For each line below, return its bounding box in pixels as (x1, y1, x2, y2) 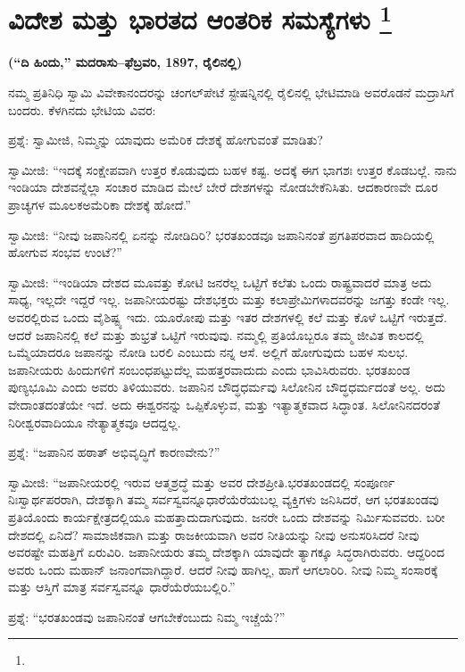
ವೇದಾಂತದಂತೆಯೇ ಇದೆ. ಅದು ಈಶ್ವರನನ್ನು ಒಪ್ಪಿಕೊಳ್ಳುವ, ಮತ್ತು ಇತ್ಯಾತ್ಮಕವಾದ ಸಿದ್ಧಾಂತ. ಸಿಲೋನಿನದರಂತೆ (8, 394, 440, 413)
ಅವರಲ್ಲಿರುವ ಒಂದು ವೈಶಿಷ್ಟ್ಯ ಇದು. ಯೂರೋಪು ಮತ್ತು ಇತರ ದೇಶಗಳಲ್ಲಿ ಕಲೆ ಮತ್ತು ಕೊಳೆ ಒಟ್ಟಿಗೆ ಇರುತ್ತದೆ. (8, 307, 447, 326)
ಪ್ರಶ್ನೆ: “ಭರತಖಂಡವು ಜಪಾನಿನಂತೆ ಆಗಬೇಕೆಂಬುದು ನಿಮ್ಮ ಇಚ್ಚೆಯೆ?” (8, 607, 286, 626)
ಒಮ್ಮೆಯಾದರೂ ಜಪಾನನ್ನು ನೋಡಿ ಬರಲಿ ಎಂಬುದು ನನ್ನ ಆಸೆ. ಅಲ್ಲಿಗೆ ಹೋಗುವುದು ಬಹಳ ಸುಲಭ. (8, 343, 409, 361)
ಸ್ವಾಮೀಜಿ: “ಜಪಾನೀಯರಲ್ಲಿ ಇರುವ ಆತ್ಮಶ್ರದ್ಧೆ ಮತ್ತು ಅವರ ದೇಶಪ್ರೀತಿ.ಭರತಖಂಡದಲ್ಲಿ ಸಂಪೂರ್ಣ (8, 472, 395, 491)
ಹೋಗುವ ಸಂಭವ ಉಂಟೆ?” (8, 243, 122, 261)
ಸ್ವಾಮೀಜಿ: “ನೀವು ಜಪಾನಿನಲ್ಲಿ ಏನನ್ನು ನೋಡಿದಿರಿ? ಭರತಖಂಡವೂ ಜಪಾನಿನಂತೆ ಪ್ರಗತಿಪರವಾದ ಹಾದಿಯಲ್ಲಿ (8, 225, 435, 244)
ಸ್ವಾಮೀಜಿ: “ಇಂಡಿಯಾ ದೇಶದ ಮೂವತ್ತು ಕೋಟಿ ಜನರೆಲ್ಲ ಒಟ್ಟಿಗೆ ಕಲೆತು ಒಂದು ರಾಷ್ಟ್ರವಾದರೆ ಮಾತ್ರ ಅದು (8, 272, 432, 291)
